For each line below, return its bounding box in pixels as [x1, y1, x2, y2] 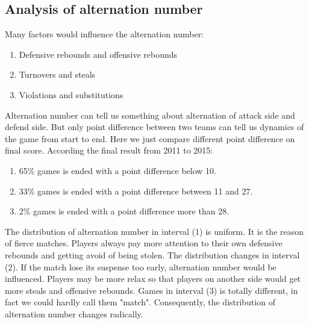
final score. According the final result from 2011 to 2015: [5, 144, 213, 157]
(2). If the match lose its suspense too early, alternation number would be [5, 260, 276, 273]
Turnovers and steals [19, 68, 96, 81]
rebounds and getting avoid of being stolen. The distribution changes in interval [5, 248, 300, 261]
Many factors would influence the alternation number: [5, 28, 204, 40]
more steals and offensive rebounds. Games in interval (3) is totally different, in [5, 284, 298, 296]
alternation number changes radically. [5, 307, 143, 320]
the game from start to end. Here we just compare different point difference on [5, 132, 295, 145]
